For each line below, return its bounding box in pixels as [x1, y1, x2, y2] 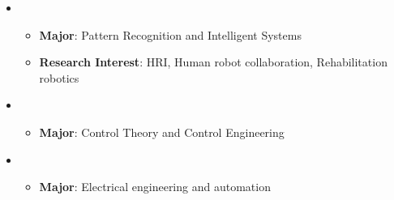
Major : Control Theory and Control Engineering [39, 123, 285, 140]
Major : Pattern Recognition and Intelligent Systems [39, 26, 302, 43]
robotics [39, 69, 79, 86]
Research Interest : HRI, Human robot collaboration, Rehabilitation [39, 53, 388, 70]
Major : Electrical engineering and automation [39, 178, 271, 195]
